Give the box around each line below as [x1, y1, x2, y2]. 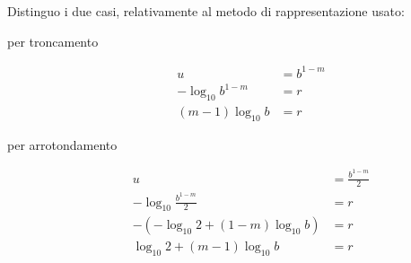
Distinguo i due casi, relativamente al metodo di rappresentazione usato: [7, 2, 405, 20]
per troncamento [7, 31, 99, 50]
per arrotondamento [7, 135, 118, 153]
